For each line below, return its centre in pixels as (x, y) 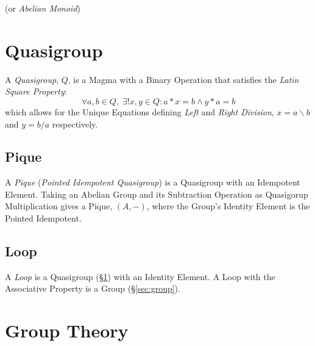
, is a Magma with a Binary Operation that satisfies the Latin (183, 79)
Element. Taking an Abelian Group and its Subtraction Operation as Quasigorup (157, 194)
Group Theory (67, 330)
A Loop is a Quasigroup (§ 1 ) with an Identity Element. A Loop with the (140, 276)
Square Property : (36, 91)
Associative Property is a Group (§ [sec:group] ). (93, 288)
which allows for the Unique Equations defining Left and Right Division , (140, 111)
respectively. (75, 124)
